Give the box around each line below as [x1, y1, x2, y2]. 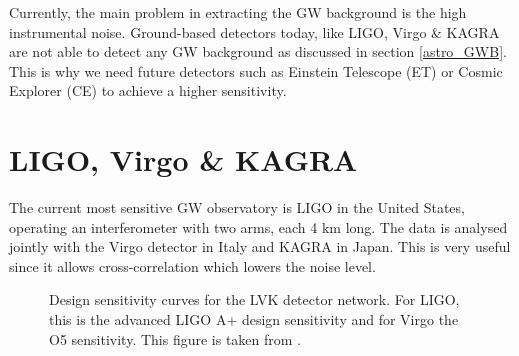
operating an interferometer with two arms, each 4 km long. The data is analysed [9, 216, 508, 237]
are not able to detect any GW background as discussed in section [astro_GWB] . [9, 41, 507, 62]
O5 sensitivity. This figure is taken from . [49, 328, 302, 349]
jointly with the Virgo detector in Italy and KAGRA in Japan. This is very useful [9, 236, 511, 257]
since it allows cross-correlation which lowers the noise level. [9, 255, 376, 276]
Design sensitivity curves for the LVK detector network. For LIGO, [49, 289, 460, 310]
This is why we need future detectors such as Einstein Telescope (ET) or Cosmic [9, 60, 503, 81]
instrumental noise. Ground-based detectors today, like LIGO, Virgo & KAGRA [9, 21, 500, 42]
